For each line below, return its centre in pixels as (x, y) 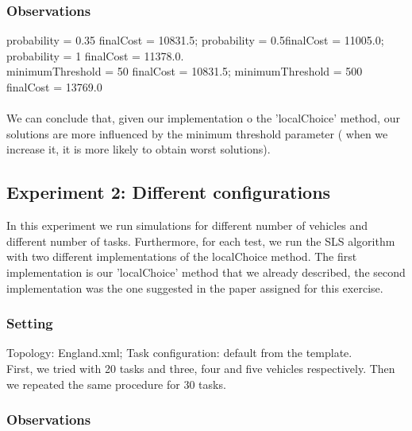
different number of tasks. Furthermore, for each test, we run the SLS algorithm (201, 241)
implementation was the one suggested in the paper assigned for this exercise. (195, 287)
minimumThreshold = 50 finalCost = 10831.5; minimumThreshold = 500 (185, 71)
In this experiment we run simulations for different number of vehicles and (187, 225)
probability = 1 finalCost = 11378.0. (95, 55)
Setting (30, 323)
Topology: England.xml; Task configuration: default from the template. (179, 353)
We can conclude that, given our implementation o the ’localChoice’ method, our (203, 118)
